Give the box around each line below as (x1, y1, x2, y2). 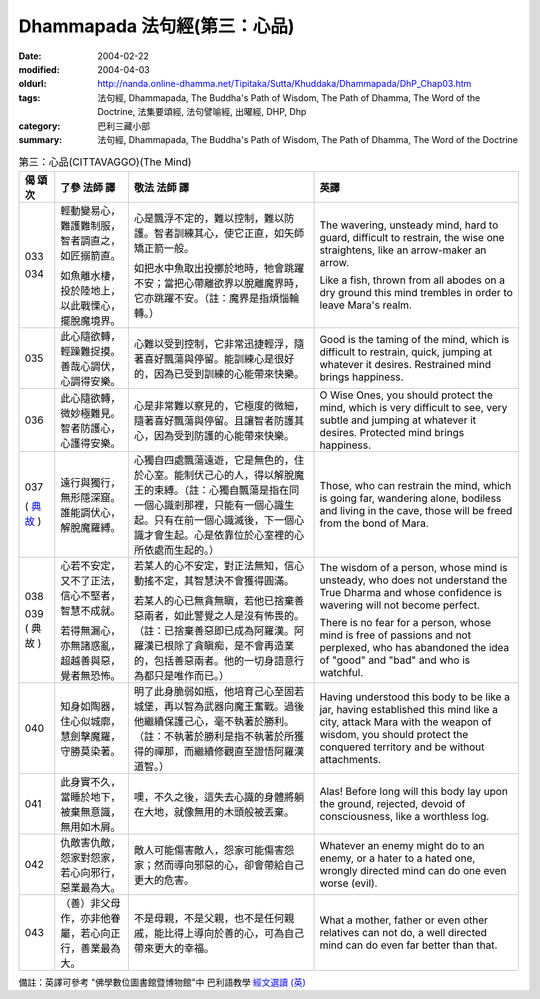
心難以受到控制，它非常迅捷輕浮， (133, 336, 295, 350)
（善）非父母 (60, 896, 121, 910)
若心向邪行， (60, 865, 121, 879)
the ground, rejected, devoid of (319, 796, 466, 810)
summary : (18, 133, 63, 145)
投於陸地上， (60, 283, 121, 297)
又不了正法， (60, 573, 121, 587)
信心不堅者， (60, 588, 121, 602)
